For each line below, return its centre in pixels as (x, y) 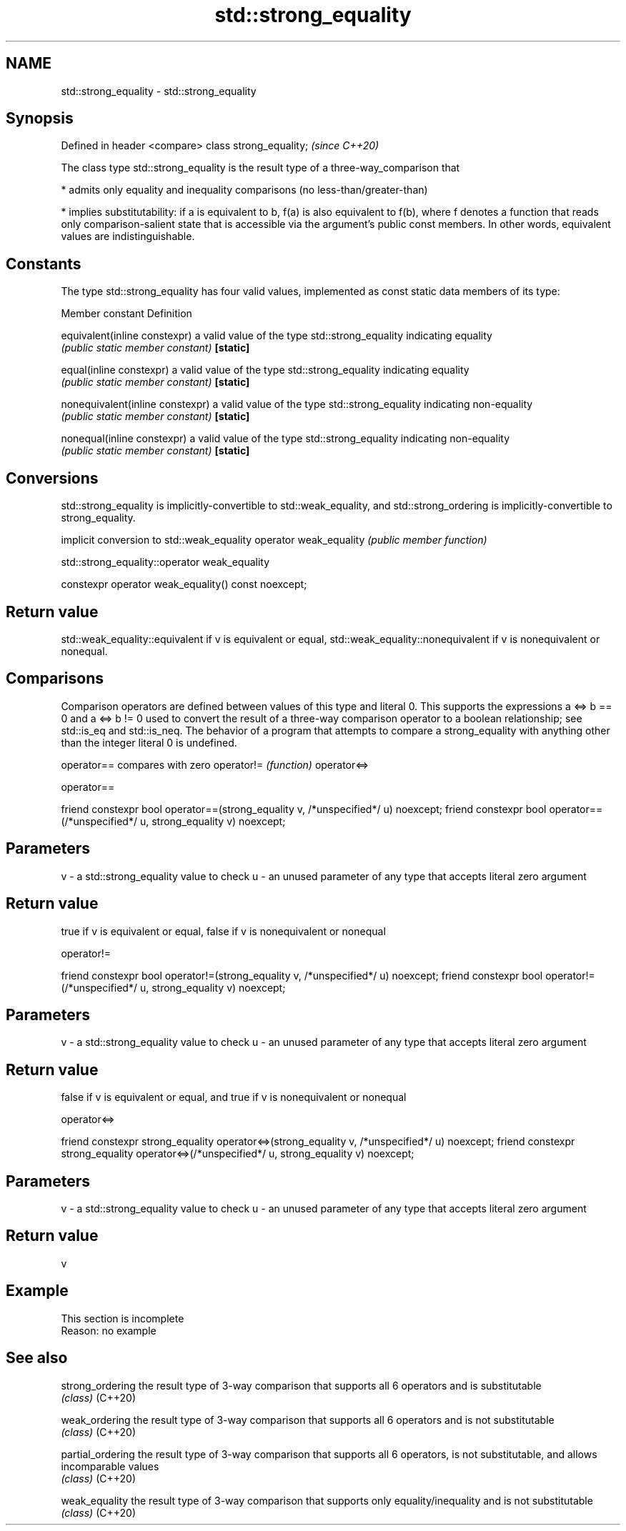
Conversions (52, 478)
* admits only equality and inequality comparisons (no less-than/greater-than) (244, 190)
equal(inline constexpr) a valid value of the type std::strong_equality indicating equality (265, 370)
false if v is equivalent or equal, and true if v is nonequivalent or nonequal (234, 1097)
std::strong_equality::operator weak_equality (165, 562)
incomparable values (110, 1466)
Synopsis (40, 119)
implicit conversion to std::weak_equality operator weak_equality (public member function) (274, 540)
